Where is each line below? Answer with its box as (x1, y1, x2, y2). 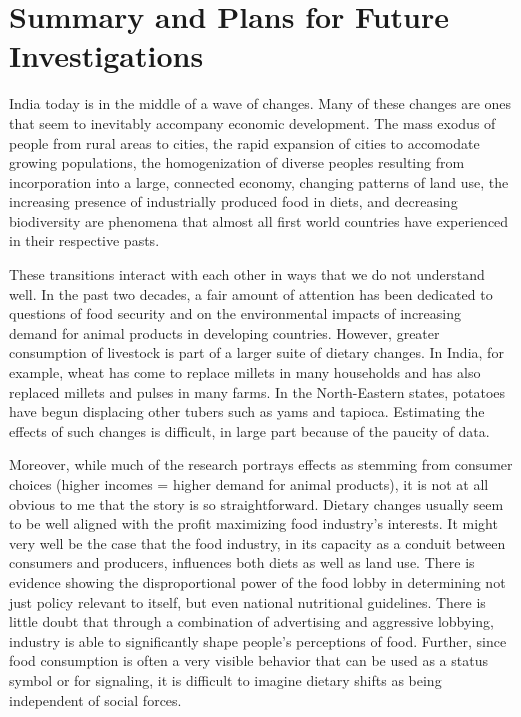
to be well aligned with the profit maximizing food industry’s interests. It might (9, 513, 498, 534)
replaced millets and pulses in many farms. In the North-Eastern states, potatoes (9, 381, 506, 402)
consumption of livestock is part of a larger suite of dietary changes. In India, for (9, 342, 504, 363)
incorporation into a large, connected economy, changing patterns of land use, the (9, 171, 509, 192)
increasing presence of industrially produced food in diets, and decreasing (9, 191, 458, 212)
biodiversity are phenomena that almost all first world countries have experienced (9, 210, 509, 231)
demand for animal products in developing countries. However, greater (9, 322, 440, 343)
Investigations (9, 35, 204, 76)
